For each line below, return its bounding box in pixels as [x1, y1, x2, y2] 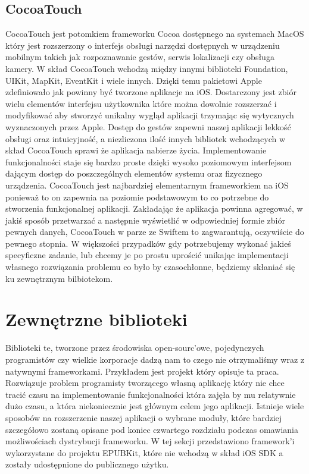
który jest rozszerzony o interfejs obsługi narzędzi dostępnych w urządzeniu [5, 39, 280, 51]
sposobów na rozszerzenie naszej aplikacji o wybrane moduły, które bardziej [5, 411, 282, 423]
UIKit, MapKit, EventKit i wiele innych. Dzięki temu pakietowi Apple [5, 74, 262, 86]
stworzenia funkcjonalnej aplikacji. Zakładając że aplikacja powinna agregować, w [5, 202, 303, 215]
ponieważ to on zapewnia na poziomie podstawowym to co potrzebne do [5, 190, 269, 203]
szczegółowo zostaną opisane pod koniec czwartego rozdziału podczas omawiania [5, 423, 298, 435]
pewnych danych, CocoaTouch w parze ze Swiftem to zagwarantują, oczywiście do [5, 225, 304, 238]
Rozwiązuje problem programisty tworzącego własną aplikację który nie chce [5, 376, 285, 389]
